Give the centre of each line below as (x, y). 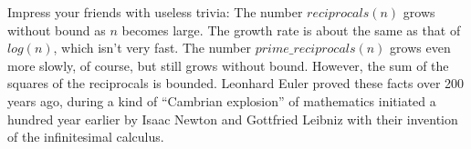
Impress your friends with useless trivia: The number (155, 12)
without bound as (57, 30)
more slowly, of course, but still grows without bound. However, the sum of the (228, 65)
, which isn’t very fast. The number (152, 48)
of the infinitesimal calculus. (86, 137)
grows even (420, 48)
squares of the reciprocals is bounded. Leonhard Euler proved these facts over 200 (236, 83)
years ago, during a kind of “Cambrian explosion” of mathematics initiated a (222, 100)
